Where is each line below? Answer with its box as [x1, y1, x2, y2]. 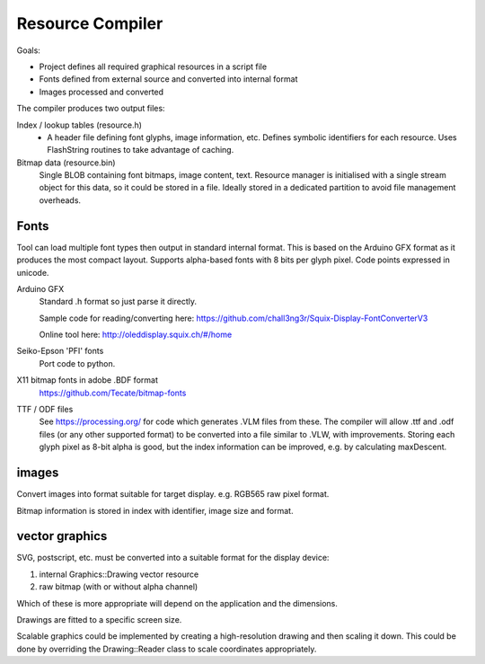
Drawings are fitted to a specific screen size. [16, 614, 182, 624]
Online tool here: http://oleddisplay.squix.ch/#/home [39, 329, 233, 341]
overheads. [39, 194, 81, 206]
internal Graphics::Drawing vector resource [39, 569, 199, 580]
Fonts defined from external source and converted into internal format [39, 74, 298, 84]
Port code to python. [39, 358, 116, 368]
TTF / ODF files [16, 404, 74, 415]
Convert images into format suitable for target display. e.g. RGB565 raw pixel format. [16, 489, 330, 500]
